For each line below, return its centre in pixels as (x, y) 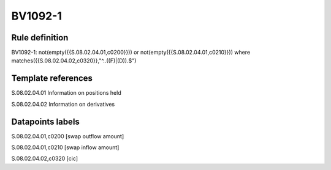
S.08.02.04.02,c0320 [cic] (45, 158)
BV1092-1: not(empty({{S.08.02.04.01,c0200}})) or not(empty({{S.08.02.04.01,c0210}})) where (131, 53)
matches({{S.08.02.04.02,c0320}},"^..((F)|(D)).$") (74, 61)
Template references (52, 79)
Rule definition (40, 38)
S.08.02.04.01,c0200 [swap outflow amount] (68, 136)
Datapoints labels (45, 121)
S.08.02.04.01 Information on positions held (67, 93)
